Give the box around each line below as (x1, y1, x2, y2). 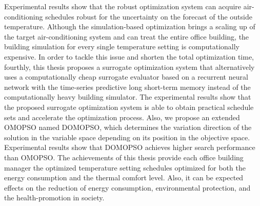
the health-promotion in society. (4, 192, 105, 203)
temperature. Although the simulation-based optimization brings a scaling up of (4, 21, 255, 32)
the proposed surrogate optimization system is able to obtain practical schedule (4, 101, 254, 112)
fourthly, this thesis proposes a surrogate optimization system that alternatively (4, 61, 255, 72)
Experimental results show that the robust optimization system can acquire (4, 1, 242, 11)
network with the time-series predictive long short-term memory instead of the (4, 81, 251, 92)
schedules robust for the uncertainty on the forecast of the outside (45, 11, 252, 22)
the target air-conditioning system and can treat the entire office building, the (4, 31, 249, 42)
